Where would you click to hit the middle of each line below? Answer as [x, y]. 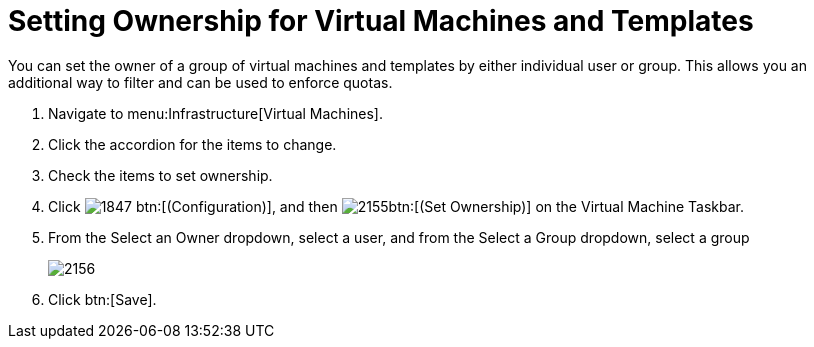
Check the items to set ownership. [160, 175]
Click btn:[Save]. [102, 299]
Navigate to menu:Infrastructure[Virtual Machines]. [215, 113]
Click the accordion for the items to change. [192, 144]
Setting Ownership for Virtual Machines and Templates [381, 21]
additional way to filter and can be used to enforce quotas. [200, 82]
